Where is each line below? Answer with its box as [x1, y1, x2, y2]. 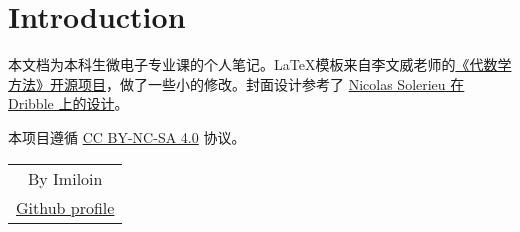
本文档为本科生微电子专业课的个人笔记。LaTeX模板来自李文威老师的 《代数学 [8, 54, 512, 75]
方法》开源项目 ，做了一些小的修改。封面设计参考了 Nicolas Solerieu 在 [8, 73, 465, 94]
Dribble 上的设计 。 [8, 93, 129, 114]
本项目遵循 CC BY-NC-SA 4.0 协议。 [8, 126, 246, 147]
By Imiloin [27, 166, 103, 190]
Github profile [16, 195, 115, 219]
